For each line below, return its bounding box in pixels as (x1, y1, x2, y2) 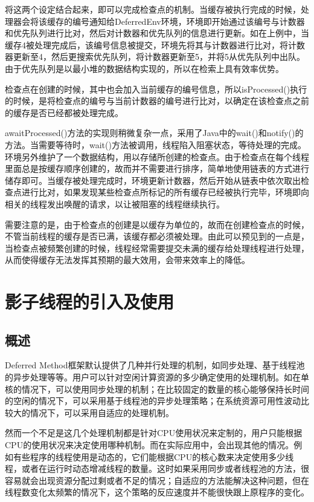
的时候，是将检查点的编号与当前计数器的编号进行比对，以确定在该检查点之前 (5, 94, 309, 107)
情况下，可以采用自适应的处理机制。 (30, 406, 174, 419)
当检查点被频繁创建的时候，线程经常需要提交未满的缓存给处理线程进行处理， (5, 241, 309, 254)
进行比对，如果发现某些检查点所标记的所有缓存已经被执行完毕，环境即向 (21, 186, 309, 198)
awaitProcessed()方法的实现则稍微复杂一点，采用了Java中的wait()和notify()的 (5, 126, 304, 139)
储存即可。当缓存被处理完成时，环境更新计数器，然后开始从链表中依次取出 (5, 174, 301, 186)
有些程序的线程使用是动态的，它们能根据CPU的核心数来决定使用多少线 (13, 450, 294, 463)
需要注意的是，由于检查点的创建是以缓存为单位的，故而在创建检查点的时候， (5, 218, 309, 230)
